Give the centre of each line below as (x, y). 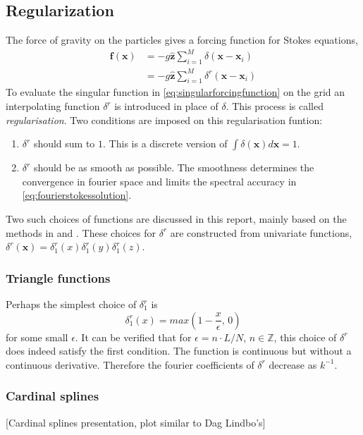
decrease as (293, 364)
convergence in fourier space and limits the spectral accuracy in (159, 181)
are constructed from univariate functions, (261, 232)
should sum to (64, 143)
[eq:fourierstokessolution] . (77, 195)
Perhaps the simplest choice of (71, 304)
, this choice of (305, 337)
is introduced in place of (166, 106)
